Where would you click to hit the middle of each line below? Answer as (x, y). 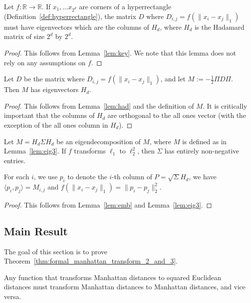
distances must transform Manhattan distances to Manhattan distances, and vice (125, 287)
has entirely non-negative (202, 151)
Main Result (36, 231)
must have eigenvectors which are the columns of (77, 27)
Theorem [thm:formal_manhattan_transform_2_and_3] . (91, 261)
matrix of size (24, 36)
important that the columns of (49, 115)
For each (17, 177)
